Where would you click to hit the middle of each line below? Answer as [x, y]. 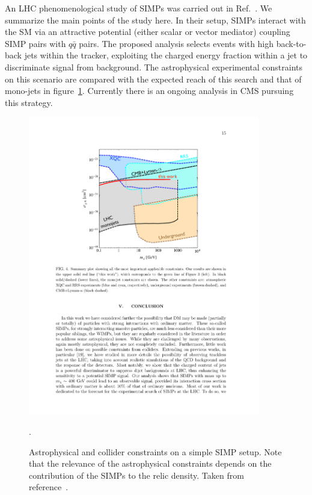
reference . [49, 487]
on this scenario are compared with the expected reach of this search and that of [153, 79]
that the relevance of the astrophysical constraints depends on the [150, 463]
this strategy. [29, 102]
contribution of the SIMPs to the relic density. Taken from [136, 475]
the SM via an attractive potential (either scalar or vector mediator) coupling [148, 32]
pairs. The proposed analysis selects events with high [176, 43]
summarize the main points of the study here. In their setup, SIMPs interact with [155, 20]
